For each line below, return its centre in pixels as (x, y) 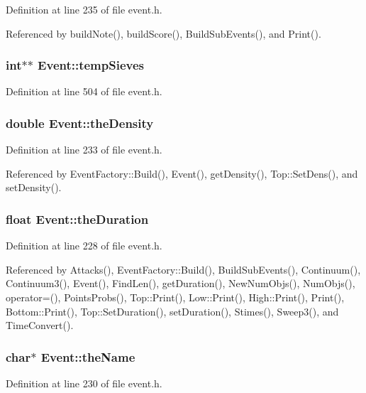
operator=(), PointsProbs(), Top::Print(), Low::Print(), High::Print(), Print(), (175, 297)
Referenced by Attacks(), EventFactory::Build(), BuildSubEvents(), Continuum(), (183, 269)
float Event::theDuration (77, 219)
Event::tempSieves (91, 65)
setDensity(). (34, 187)
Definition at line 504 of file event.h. (84, 91)
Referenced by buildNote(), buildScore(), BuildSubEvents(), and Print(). (163, 33)
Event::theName (88, 356)
